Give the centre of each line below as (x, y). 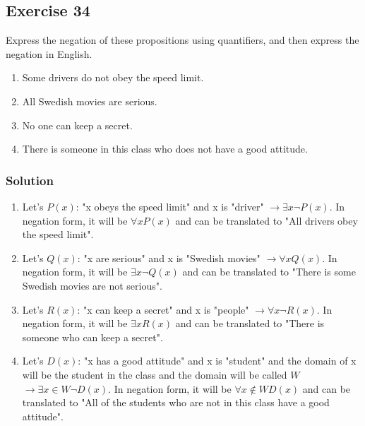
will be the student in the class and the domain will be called (155, 374)
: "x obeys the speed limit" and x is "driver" (170, 206)
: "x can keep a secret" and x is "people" (163, 309)
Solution (30, 180)
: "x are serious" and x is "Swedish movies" (169, 258)
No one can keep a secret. (77, 125)
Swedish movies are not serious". (92, 285)
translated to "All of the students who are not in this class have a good (176, 402)
